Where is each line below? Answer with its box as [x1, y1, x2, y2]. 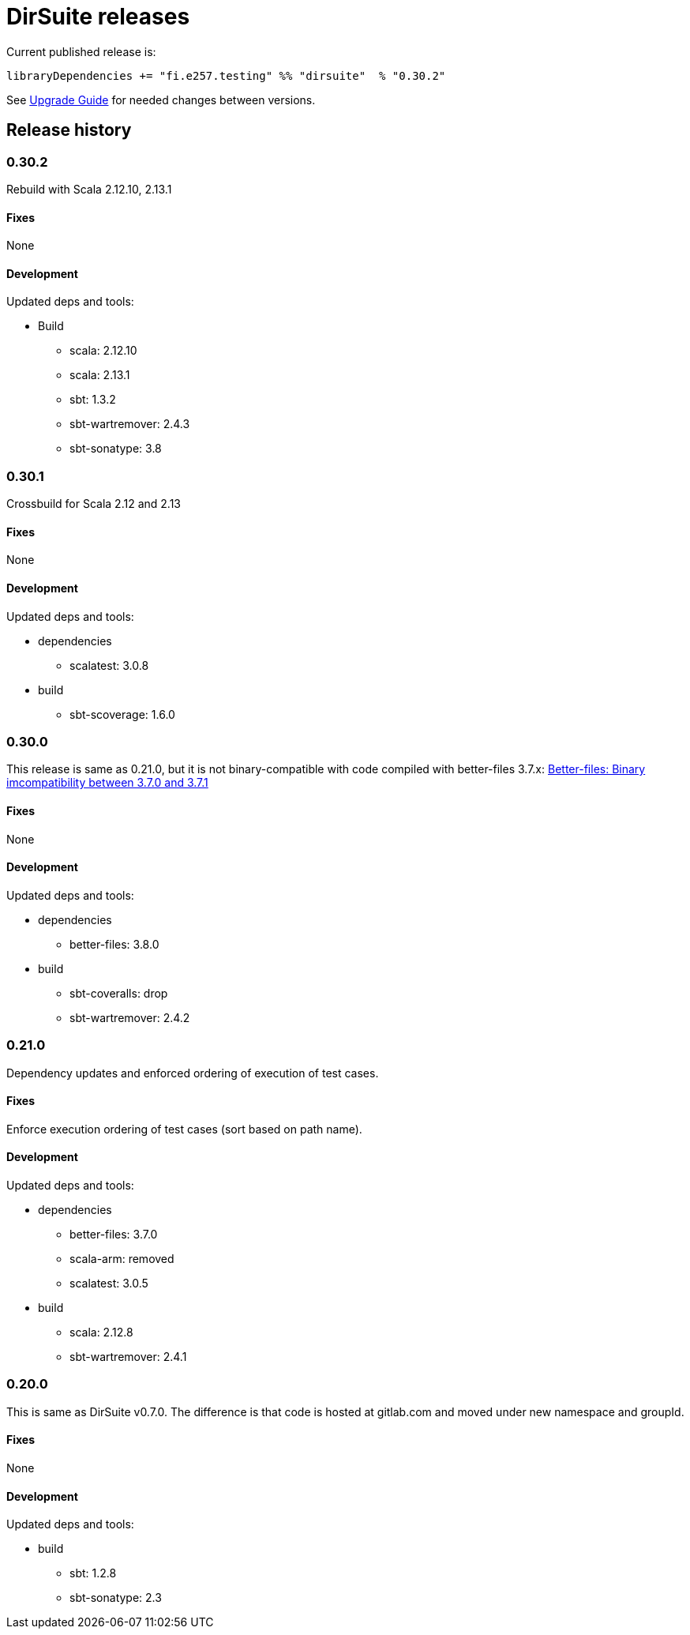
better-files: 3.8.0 [69, 937, 159, 951]
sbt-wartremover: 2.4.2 [69, 1010, 190, 1024]
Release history [6, 120, 132, 141]
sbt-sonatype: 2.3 [69, 1591, 162, 1605]
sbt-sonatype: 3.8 [69, 442, 162, 456]
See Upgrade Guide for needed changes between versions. [6, 92, 316, 107]
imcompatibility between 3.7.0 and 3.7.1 [6, 776, 208, 790]
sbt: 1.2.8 [69, 1566, 117, 1580]
